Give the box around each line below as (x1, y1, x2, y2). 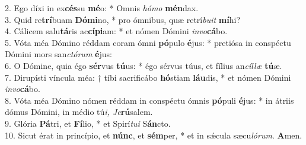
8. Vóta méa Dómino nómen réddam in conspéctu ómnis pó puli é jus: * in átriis (5, 94, 294, 106)
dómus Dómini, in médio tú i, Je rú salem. (5, 106, 153, 118)
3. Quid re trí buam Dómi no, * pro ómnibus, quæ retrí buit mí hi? (5, 13, 240, 25)
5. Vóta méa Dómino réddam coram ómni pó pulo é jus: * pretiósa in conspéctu (5, 36, 291, 48)
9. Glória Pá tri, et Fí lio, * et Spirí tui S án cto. (5, 117, 171, 129)
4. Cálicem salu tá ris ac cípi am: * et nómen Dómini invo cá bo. (5, 25, 228, 37)
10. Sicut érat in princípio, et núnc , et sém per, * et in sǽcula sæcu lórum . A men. (5, 128, 302, 141)
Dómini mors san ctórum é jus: (5, 48, 112, 60)
